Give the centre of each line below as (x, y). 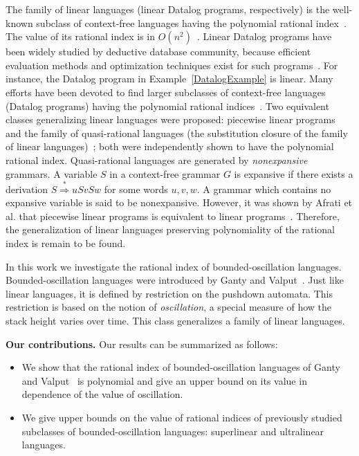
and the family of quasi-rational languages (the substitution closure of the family (177, 133)
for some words (136, 189)
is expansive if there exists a (294, 173)
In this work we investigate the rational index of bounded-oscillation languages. (174, 266)
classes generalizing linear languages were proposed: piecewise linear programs (171, 119)
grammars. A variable (52, 173)
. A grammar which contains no (264, 189)
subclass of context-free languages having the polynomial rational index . (191, 22)
